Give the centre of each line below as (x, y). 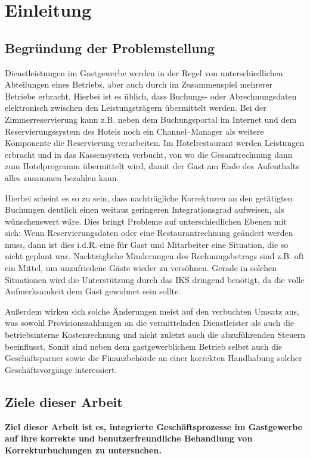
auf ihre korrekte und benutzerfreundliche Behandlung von (129, 438)
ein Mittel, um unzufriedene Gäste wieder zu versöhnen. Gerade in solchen (141, 268)
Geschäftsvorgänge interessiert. (61, 369)
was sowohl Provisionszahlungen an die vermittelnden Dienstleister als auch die (150, 323)
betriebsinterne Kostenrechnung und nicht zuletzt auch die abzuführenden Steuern (155, 335)
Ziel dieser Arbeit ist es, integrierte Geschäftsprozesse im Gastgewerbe (154, 426)
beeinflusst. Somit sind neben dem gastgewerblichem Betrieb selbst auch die (144, 346)
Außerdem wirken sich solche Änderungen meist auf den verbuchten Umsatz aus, (152, 311)
